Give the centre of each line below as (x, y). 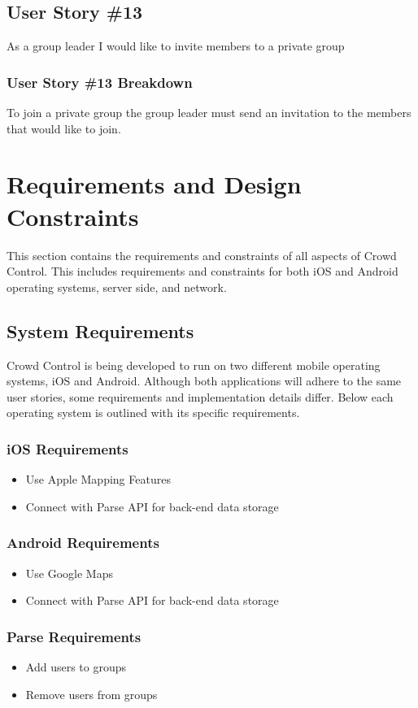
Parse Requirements (74, 636)
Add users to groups (76, 666)
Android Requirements (83, 543)
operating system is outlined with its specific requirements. (153, 413)
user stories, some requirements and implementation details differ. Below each (200, 396)
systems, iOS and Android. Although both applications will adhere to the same (204, 381)
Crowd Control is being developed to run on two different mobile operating (194, 365)
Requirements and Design (154, 184)
